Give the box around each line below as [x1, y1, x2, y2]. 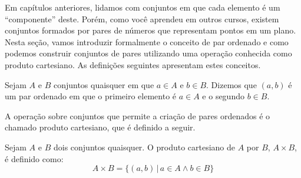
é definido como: [5, 152, 64, 164]
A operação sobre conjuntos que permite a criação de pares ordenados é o [5, 109, 270, 122]
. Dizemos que [206, 78, 257, 90]
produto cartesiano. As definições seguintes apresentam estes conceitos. [5, 58, 261, 70]
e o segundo [202, 90, 244, 102]
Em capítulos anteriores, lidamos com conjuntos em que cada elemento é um [5, 1, 280, 13]
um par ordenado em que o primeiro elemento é [5, 90, 177, 102]
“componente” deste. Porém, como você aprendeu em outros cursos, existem [5, 12, 279, 25]
